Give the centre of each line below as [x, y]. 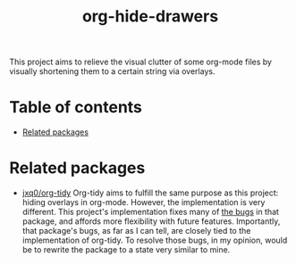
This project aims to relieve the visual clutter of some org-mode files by [141, 62]
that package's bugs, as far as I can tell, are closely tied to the [136, 231]
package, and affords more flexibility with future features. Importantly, [151, 221]
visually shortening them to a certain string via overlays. [112, 71]
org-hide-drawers [150, 16]
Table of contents [76, 107]
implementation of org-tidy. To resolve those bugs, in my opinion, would [155, 240]
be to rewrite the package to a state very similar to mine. [126, 250]
